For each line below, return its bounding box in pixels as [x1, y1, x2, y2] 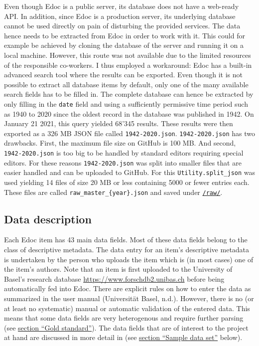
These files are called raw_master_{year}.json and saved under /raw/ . [4, 186, 223, 197]
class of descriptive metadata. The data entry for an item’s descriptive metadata [4, 244, 250, 255]
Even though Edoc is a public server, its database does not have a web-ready [4, 1, 239, 11]
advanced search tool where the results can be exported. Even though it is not [4, 69, 243, 80]
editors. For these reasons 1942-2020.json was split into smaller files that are [4, 157, 242, 168]
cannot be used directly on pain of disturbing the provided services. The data [4, 20, 241, 31]
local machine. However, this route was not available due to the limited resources [4, 49, 251, 60]
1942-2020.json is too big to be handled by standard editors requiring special [4, 148, 244, 158]
